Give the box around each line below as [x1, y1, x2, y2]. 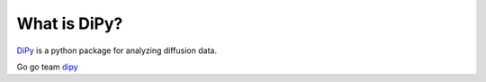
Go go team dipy [16, 61, 78, 72]
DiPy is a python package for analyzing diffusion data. [16, 45, 218, 56]
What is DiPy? [16, 14, 123, 33]
